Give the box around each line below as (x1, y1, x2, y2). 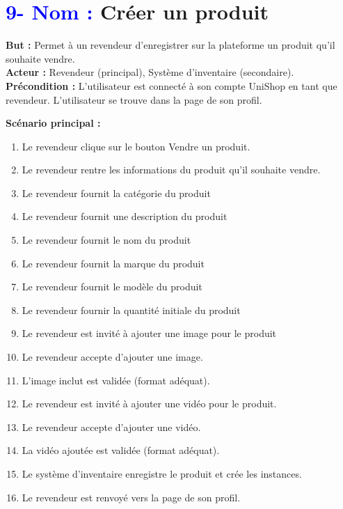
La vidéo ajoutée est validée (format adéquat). (22, 443, 220, 457)
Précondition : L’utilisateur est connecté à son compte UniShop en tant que (6, 78, 337, 93)
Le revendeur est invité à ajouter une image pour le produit (22, 326, 277, 340)
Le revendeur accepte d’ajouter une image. (22, 350, 203, 364)
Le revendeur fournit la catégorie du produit (22, 185, 211, 200)
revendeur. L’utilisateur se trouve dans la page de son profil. (6, 92, 262, 107)
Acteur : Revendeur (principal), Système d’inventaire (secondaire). (6, 65, 294, 79)
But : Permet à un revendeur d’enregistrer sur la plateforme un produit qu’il (6, 38, 335, 52)
